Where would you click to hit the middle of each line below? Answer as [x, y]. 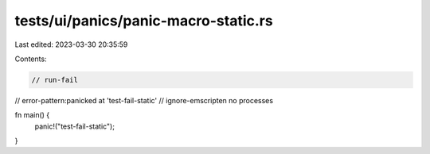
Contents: [31, 59]
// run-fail [55, 80]
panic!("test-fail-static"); [75, 126]
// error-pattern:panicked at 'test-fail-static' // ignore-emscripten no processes [144, 100]
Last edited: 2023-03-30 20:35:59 [71, 44]
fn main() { [32, 115]
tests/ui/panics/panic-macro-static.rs [144, 21]
